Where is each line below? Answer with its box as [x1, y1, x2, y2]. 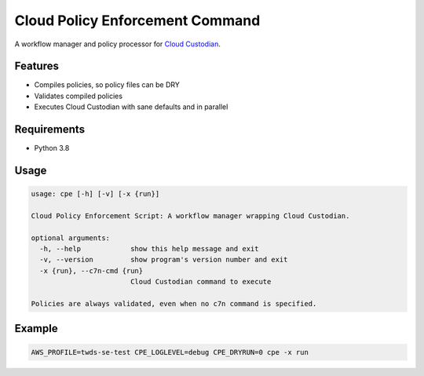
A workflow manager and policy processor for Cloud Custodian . [14, 39, 221, 49]
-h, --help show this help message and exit [39, 244, 259, 254]
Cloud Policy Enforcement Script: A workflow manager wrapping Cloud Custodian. [31, 211, 350, 220]
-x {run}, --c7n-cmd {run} [39, 266, 144, 275]
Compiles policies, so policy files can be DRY [34, 80, 180, 89]
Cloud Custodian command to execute [130, 277, 272, 287]
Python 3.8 [34, 144, 70, 153]
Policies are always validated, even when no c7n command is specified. [31, 299, 317, 308]
